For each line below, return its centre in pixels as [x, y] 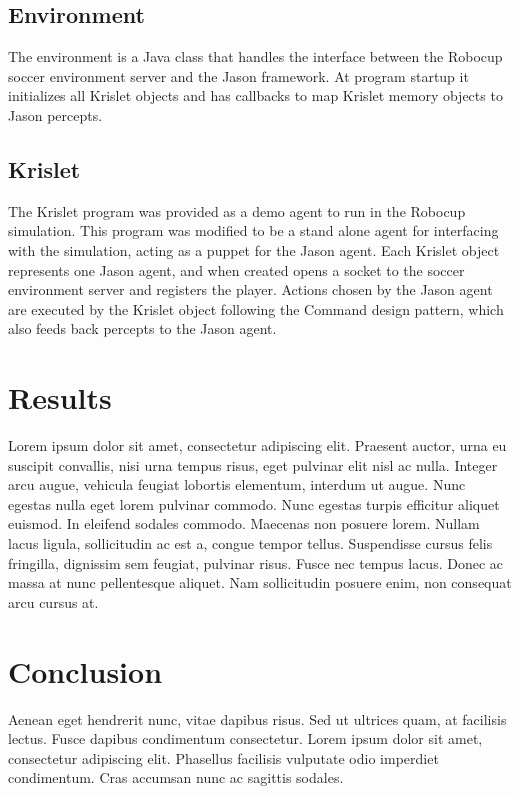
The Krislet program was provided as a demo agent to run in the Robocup [237, 210]
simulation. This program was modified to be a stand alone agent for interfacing [253, 230]
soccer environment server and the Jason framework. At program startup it [238, 75]
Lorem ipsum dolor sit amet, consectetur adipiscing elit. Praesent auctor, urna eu [257, 445]
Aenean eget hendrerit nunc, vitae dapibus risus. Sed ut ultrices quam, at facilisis [257, 718]
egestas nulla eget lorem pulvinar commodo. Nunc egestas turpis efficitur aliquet [254, 503]
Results [60, 397]
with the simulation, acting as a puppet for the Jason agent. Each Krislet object [254, 249]
